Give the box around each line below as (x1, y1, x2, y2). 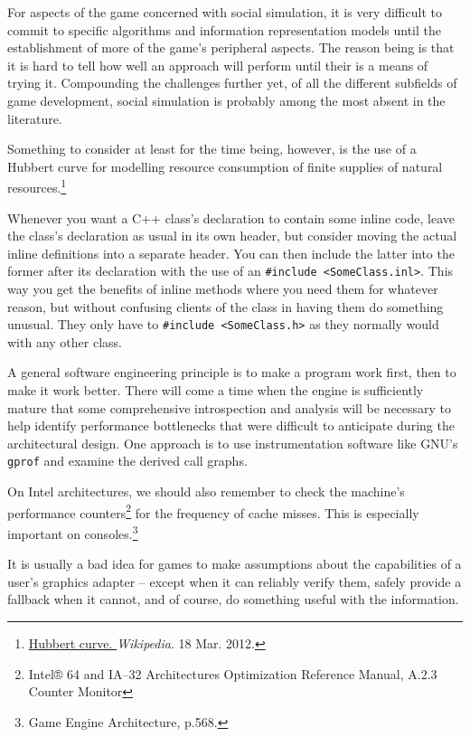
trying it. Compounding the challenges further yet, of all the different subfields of (7, 73, 457, 92)
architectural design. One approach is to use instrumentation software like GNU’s (7, 433, 458, 452)
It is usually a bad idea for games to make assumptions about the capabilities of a (7, 554, 462, 573)
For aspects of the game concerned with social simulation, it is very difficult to (7, 3, 442, 21)
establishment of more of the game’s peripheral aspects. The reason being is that (7, 38, 455, 57)
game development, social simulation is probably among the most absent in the (7, 90, 446, 109)
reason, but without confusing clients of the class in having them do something (7, 297, 444, 316)
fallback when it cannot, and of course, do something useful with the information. (7, 590, 459, 609)
